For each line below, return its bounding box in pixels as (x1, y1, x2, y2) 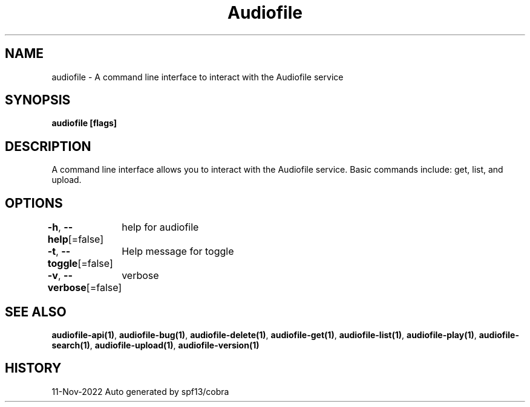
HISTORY (5, 361, 62, 376)
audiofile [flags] (51, 118, 117, 129)
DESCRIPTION (5, 138, 91, 154)
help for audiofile (122, 221, 199, 234)
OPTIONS (5, 195, 63, 211)
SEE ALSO (5, 304, 67, 319)
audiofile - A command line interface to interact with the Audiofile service (51, 71, 344, 82)
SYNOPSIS (5, 92, 71, 108)
